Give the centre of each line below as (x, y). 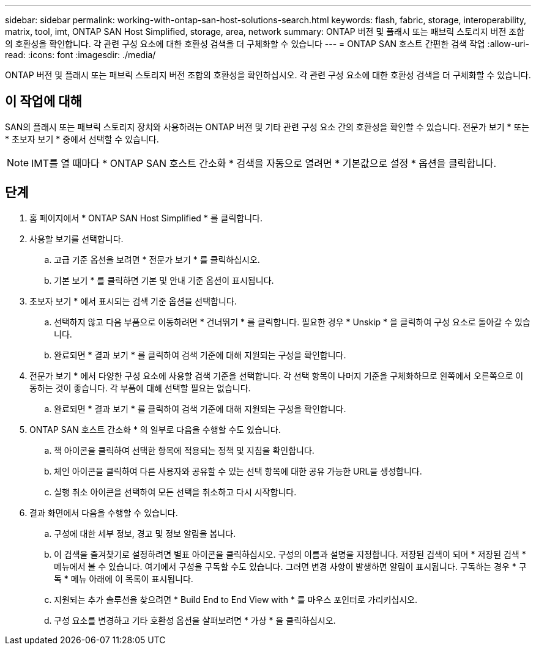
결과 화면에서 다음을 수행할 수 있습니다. (104, 512)
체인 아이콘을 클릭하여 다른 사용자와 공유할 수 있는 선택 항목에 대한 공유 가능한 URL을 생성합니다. (238, 471)
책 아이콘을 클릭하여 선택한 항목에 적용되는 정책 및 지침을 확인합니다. (184, 450)
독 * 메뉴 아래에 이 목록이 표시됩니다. (124, 578)
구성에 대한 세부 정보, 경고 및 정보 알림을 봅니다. (145, 533)
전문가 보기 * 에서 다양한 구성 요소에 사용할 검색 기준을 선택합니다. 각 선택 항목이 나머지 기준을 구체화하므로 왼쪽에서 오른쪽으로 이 (277, 375)
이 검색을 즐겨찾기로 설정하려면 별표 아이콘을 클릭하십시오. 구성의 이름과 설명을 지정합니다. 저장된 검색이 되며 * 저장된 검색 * (290, 554)
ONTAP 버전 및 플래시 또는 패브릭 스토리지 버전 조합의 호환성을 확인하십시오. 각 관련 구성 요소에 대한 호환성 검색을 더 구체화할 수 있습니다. (268, 75)
